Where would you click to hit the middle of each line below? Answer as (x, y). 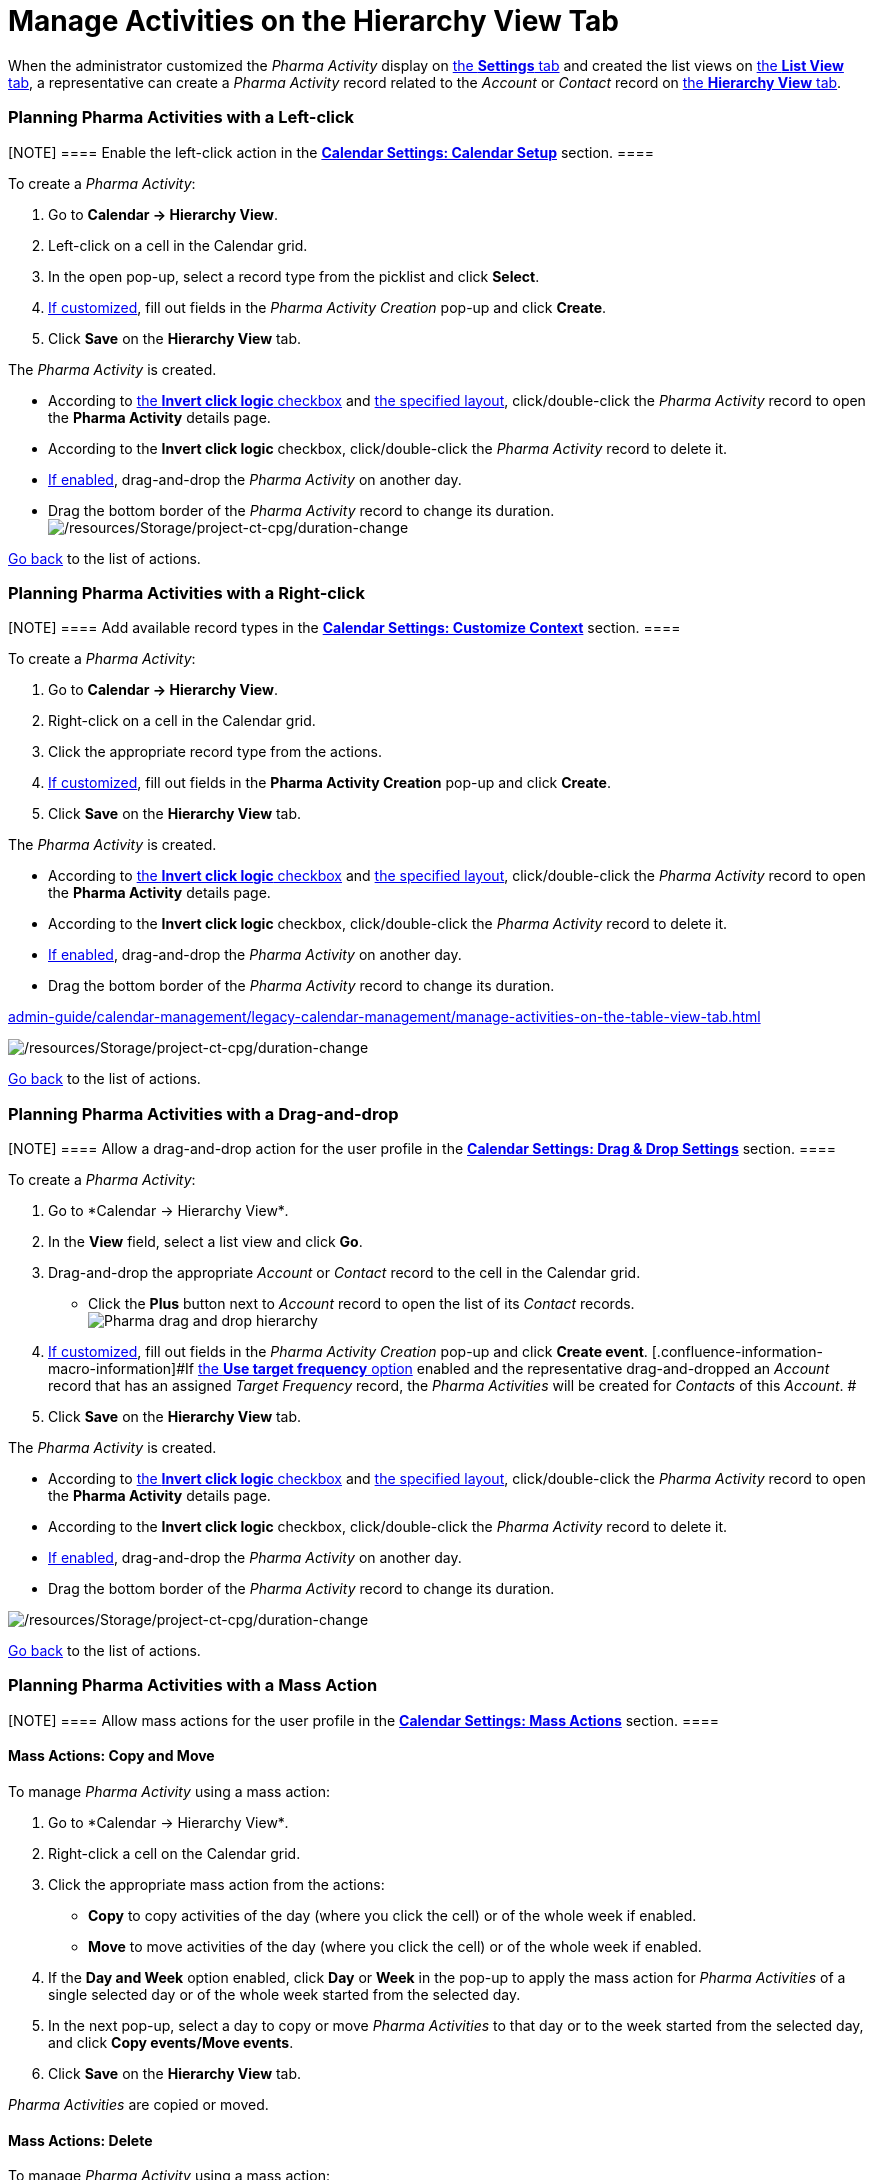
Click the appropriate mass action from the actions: (216, 1884)
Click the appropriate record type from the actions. (215, 752)
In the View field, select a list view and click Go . (205, 1241)
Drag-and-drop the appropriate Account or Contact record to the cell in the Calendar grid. (344, 1272)
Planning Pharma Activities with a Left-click (181, 117)
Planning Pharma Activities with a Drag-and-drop (203, 1113)
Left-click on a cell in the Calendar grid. (178, 245)
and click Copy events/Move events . (171, 2042)
